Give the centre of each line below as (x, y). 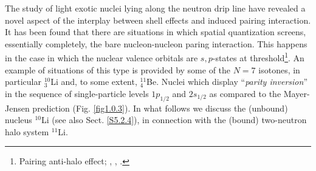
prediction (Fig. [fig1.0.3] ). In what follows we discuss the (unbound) (160, 108)
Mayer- (297, 93)
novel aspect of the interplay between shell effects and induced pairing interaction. (158, 20)
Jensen (17, 108)
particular (23, 82)
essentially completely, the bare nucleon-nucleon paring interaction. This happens (156, 43)
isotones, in (279, 69)
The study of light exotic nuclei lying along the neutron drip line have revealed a (155, 8)
